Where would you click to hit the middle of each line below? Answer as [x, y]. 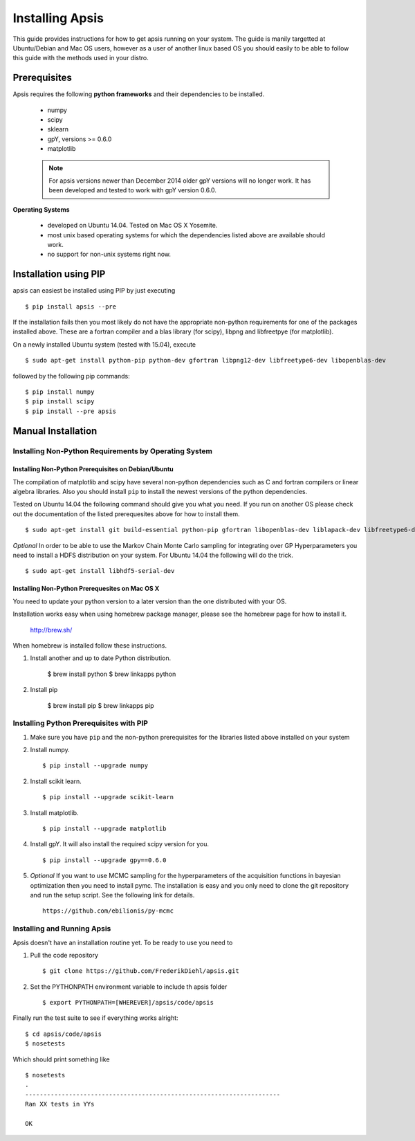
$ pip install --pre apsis [71, 411]
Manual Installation [55, 431]
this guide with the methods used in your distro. [81, 58]
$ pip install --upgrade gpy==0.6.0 [104, 860]
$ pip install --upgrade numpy [95, 766]
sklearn [58, 129]
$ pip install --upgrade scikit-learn [108, 797]
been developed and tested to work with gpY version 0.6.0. [133, 190]
